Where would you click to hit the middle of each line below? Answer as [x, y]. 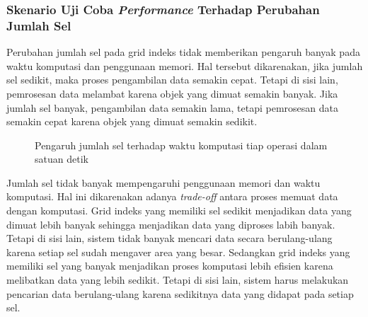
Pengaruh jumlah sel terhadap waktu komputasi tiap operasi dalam [181, 145]
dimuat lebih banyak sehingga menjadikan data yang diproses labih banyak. [171, 224]
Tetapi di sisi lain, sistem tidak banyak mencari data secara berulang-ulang [169, 238]
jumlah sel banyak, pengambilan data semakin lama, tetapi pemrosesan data [172, 107]
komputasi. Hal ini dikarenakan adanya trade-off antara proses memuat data [172, 196]
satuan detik [62, 159]
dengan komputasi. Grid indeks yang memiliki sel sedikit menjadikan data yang [179, 211]
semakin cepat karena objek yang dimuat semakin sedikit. [132, 121]
